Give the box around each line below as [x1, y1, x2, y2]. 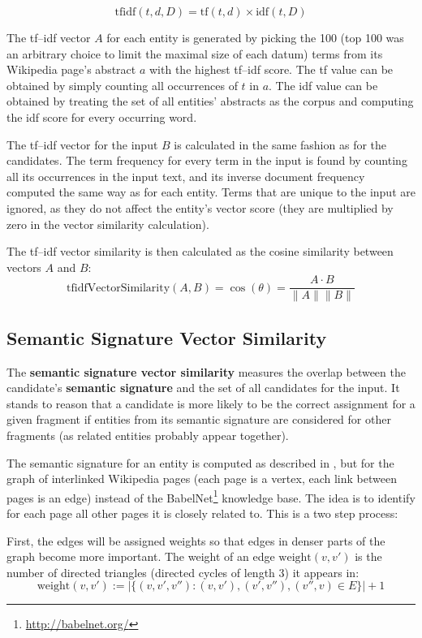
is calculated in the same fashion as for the [174, 136, 387, 153]
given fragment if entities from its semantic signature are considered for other [6, 411, 391, 428]
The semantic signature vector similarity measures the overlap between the [6, 363, 406, 380]
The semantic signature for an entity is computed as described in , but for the [6, 454, 394, 471]
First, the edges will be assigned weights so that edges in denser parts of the [6, 532, 385, 549]
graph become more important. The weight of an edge [6, 548, 275, 565]
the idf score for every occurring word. [6, 108, 197, 125]
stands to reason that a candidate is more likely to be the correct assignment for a [6, 394, 416, 412]
